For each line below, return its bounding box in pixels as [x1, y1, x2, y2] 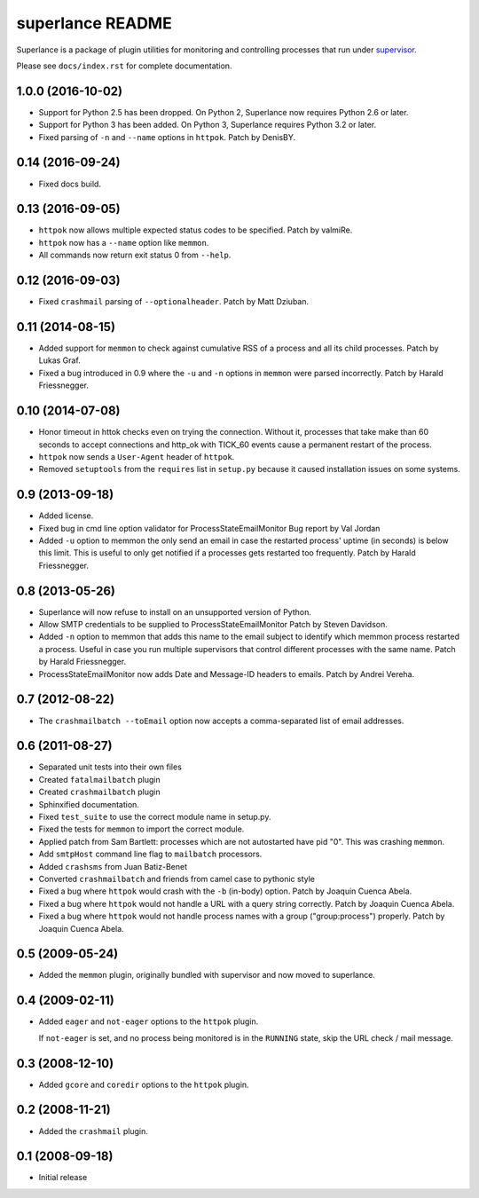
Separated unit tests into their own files [38, 761, 182, 772]
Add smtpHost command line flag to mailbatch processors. [38, 848, 263, 860]
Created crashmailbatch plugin [38, 786, 161, 798]
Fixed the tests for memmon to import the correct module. [38, 824, 245, 834]
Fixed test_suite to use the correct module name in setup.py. [38, 811, 271, 822]
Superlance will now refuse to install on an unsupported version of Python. [38, 606, 312, 617]
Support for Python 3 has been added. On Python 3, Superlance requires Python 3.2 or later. [38, 120, 377, 130]
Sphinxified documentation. [38, 799, 139, 809]
